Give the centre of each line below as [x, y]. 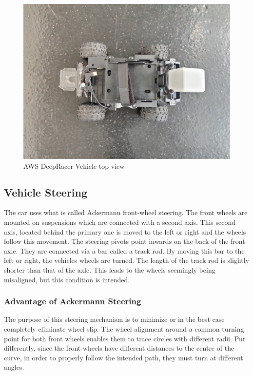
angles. [14, 367]
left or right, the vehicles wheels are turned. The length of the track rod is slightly [126, 260]
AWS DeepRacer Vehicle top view [74, 166]
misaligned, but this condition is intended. [67, 279]
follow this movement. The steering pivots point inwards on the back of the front [125, 241]
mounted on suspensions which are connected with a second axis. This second [120, 222]
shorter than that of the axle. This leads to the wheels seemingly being [110, 269]
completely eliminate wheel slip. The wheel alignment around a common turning [124, 328]
